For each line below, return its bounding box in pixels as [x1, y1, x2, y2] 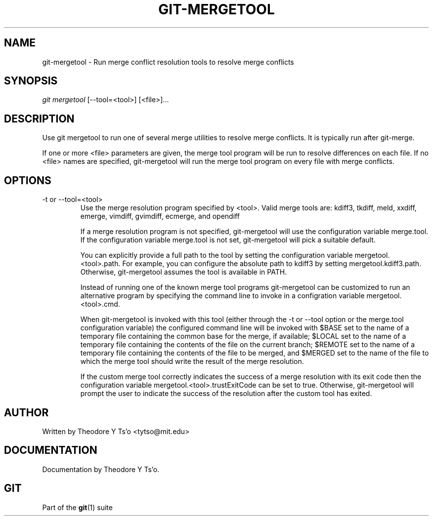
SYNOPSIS [4, 75, 58, 87]
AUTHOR [4, 406, 49, 419]
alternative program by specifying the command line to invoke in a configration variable [80, 291, 365, 300]
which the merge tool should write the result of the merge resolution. [80, 357, 304, 366]
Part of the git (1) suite [42, 503, 113, 512]
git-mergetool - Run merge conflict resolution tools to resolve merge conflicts [42, 57, 294, 66]
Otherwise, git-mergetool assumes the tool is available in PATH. [80, 268, 287, 277]
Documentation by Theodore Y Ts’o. [42, 465, 160, 474]
